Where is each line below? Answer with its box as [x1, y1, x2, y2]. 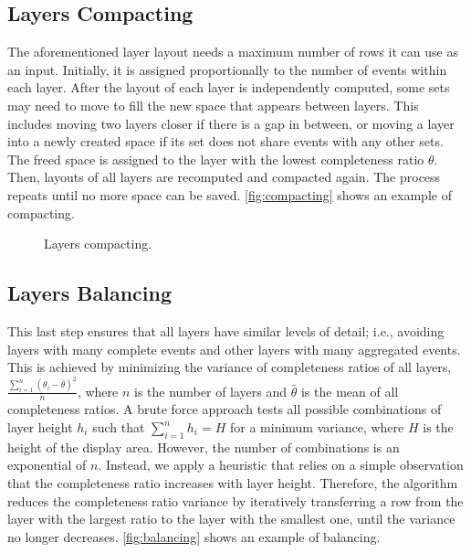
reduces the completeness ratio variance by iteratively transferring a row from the [7, 491, 464, 510]
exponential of [7, 455, 87, 474]
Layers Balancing [7, 279, 172, 307]
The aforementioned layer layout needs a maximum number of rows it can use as [7, 42, 458, 61]
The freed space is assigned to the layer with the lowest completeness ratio [7, 149, 424, 168]
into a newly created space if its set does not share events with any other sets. [7, 132, 444, 151]
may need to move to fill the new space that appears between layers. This [7, 95, 419, 114]
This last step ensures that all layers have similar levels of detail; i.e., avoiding [7, 321, 445, 340]
